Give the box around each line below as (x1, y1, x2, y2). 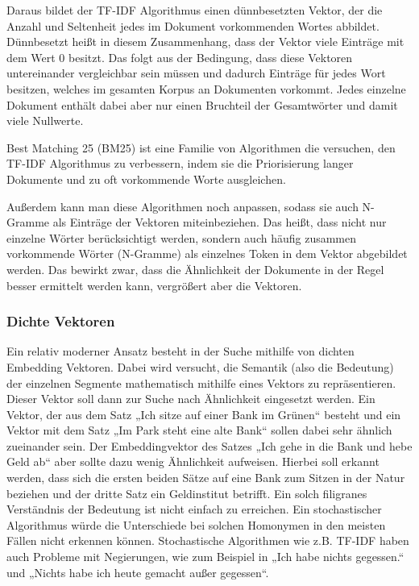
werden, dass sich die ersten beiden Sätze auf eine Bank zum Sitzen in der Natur (6, 469, 405, 486)
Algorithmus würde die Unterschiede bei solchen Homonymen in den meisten (6, 516, 386, 533)
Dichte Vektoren (6, 311, 115, 331)
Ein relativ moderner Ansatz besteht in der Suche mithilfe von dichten (6, 343, 355, 359)
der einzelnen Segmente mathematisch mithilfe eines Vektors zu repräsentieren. (6, 374, 396, 391)
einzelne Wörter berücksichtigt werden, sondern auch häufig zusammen (6, 229, 357, 246)
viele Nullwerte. (6, 112, 84, 129)
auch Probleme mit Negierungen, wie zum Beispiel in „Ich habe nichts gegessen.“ (6, 548, 404, 565)
